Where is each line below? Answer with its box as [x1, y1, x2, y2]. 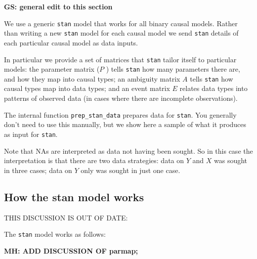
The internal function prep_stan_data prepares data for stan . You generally [4, 109, 237, 120]
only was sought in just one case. [81, 165, 180, 175]
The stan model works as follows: [4, 229, 106, 239]
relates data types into [179, 83, 248, 93]
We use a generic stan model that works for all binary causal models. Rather [4, 18, 238, 28]
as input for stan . [4, 129, 58, 139]
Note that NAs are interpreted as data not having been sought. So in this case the [4, 145, 253, 156]
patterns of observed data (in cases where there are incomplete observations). [4, 93, 238, 103]
